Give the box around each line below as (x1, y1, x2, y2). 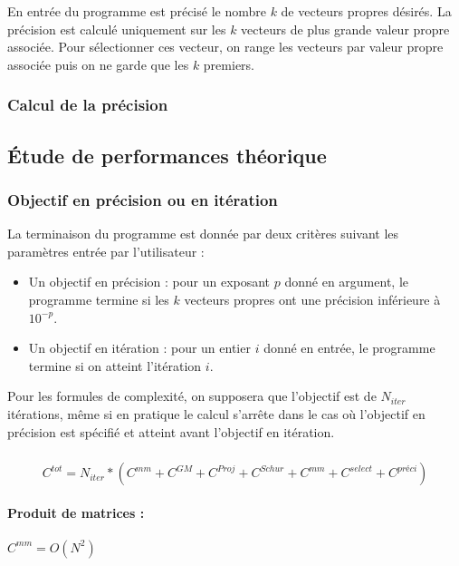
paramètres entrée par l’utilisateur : (7, 241, 205, 260)
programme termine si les (28, 290, 169, 308)
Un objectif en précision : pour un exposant (28, 272, 271, 291)
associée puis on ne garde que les (7, 54, 189, 73)
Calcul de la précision (7, 93, 168, 116)
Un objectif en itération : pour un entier (28, 338, 251, 357)
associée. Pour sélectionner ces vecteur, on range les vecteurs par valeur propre (7, 37, 444, 56)
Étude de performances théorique (7, 141, 327, 169)
